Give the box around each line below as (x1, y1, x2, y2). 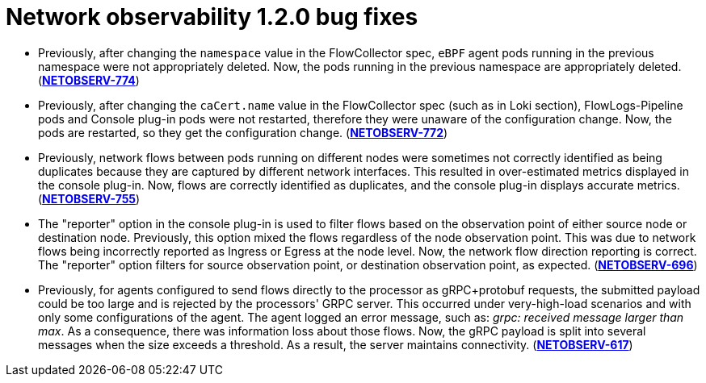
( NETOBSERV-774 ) (38, 73, 140, 87)
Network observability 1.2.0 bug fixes (6, 3, 418, 31)
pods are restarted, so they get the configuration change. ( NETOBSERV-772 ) (38, 125, 448, 139)
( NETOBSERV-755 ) (38, 191, 141, 206)
